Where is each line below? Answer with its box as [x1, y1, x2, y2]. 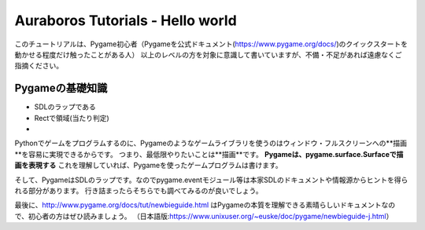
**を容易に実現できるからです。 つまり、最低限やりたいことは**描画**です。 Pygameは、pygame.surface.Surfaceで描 [14, 149, 404, 159]
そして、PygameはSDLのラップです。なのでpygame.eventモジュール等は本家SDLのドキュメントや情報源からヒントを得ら [14, 175, 408, 184]
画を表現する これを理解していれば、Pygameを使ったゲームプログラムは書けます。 [14, 161, 283, 170]
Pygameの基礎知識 [14, 82, 108, 95]
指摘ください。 [14, 61, 63, 71]
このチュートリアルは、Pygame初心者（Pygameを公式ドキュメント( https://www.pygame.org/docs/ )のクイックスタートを [14, 39, 408, 49]
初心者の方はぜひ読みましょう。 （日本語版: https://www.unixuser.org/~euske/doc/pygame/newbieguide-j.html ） [28, 211, 394, 221]
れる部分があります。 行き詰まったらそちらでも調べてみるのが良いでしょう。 [14, 185, 263, 195]
